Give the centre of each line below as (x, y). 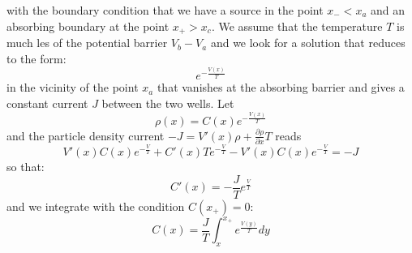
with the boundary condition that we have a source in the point (165, 10)
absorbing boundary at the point (88, 26)
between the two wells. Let (168, 103)
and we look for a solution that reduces (308, 43)
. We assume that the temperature (297, 26)
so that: (26, 167)
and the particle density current (86, 135)
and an (388, 10)
